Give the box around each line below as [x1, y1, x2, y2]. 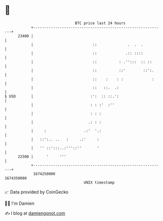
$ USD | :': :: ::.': [4, 94, 119, 99]
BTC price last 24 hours [75, 21, 126, 26]
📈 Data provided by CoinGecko [4, 189, 69, 195]
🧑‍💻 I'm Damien [4, 200, 35, 206]
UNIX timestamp [83, 180, 115, 185]
